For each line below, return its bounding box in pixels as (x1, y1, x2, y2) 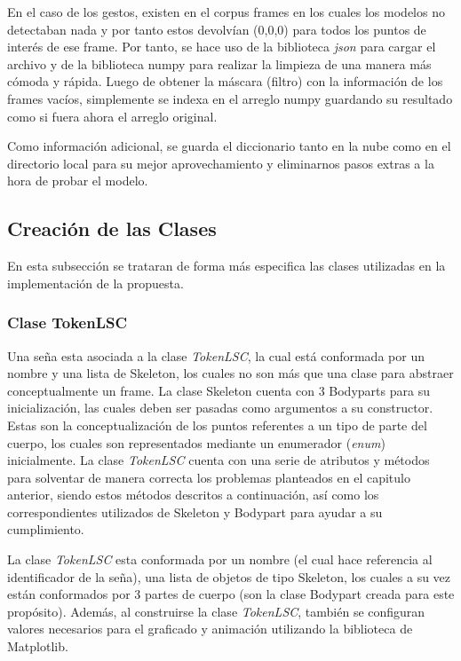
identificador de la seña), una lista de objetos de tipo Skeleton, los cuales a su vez (7, 567, 451, 586)
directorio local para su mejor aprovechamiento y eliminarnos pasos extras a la (7, 153, 434, 172)
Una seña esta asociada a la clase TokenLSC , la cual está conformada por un (7, 346, 425, 365)
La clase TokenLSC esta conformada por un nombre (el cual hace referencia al (7, 550, 433, 569)
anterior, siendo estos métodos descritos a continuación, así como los (7, 485, 379, 504)
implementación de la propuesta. (7, 273, 184, 292)
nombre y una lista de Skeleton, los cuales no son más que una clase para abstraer (7, 364, 454, 382)
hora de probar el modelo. (7, 171, 148, 190)
